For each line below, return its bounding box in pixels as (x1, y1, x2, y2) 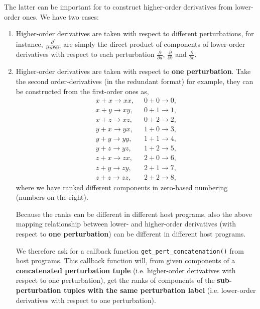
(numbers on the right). (16, 192, 88, 202)
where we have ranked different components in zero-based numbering (16, 182, 228, 192)
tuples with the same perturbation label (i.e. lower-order (63, 284, 256, 295)
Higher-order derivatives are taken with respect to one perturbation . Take (16, 66, 251, 76)
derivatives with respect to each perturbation (16, 49, 155, 59)
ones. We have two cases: (22, 11, 99, 22)
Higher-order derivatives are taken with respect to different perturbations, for (16, 28, 254, 39)
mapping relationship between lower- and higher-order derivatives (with (16, 218, 236, 229)
